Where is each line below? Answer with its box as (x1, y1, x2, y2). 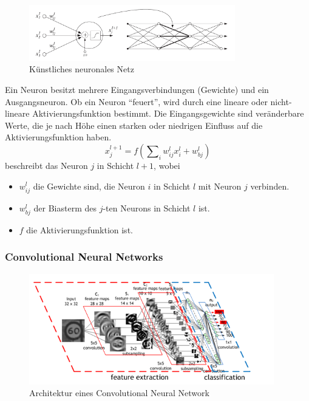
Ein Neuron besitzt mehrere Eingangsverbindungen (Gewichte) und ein (5, 83, 269, 95)
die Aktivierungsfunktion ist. (26, 223, 133, 236)
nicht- (270, 95, 292, 108)
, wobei (154, 159, 180, 171)
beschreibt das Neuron (5, 159, 88, 171)
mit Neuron (198, 179, 242, 192)
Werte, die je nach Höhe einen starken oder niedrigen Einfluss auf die (5, 118, 263, 131)
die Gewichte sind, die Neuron (33, 179, 145, 192)
